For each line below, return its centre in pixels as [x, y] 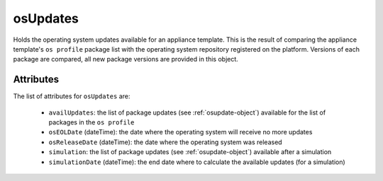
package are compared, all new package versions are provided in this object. [126, 59]
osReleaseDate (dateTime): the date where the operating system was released [166, 142]
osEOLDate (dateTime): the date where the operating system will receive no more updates [181, 132]
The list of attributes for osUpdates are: [72, 96]
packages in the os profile [91, 122]
